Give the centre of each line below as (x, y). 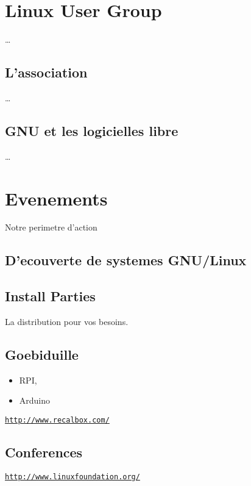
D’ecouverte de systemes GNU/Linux (126, 260)
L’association (46, 72)
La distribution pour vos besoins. (67, 322)
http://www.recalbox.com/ (57, 420)
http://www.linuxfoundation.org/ (72, 477)
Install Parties (50, 296)
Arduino (35, 400)
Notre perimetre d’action (51, 227)
